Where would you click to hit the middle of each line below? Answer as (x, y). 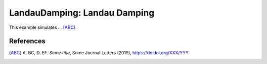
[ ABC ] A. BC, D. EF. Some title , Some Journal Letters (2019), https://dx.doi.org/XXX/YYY (99, 53)
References (27, 41)
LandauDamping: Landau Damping (82, 13)
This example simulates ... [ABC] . (43, 27)
